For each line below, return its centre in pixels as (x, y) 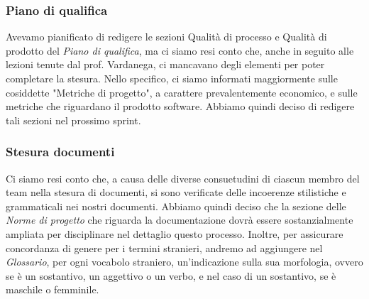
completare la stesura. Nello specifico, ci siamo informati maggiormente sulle (172, 78)
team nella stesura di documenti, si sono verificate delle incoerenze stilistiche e (176, 192)
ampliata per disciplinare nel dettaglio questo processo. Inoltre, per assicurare (175, 233)
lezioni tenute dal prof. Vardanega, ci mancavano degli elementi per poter (165, 64)
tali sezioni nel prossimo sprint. (73, 120)
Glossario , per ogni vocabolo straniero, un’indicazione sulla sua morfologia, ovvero (184, 262)
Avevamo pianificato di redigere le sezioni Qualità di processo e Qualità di (166, 37)
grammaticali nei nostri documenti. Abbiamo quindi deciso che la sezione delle (176, 206)
